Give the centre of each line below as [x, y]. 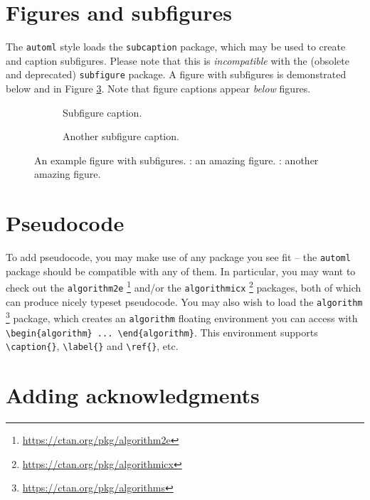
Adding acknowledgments [133, 395]
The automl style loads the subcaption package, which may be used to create [176, 47]
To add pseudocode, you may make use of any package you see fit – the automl [178, 257]
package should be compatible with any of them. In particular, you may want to [181, 271]
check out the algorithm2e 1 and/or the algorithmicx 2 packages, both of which [184, 287]
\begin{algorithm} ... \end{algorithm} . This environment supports [162, 332]
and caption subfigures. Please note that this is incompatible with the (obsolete [178, 60]
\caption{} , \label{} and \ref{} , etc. [92, 346]
